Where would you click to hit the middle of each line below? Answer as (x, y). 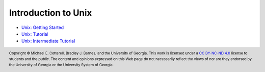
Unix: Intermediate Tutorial (48, 41)
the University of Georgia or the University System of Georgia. (61, 65)
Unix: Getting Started (42, 27)
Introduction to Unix (51, 13)
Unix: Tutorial (35, 34)
